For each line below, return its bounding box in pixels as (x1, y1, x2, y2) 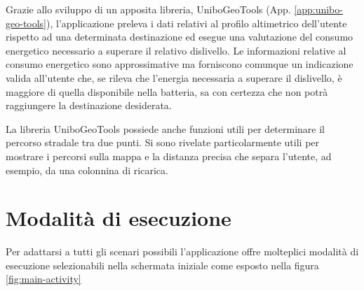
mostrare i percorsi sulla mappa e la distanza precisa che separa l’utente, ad (6, 148, 332, 163)
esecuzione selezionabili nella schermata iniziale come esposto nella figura (6, 257, 319, 272)
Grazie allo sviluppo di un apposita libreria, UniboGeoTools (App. (6, 2, 291, 16)
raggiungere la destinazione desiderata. (6, 98, 172, 113)
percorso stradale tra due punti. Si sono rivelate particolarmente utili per (6, 135, 320, 150)
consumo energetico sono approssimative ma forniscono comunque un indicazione (6, 57, 353, 71)
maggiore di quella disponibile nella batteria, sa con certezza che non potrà (6, 84, 328, 99)
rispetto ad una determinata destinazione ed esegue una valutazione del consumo (6, 29, 353, 44)
